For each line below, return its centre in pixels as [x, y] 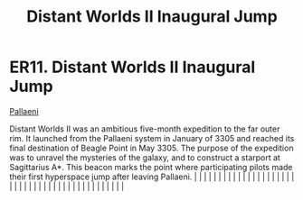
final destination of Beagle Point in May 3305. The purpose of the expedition [151, 148]
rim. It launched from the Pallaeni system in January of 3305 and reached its [152, 138]
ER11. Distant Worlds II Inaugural [133, 67]
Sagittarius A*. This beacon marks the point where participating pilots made [151, 167]
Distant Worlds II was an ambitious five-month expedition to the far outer [145, 129]
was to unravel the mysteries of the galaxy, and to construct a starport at [145, 157]
